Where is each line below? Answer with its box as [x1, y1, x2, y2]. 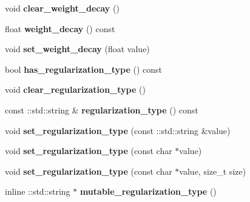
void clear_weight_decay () [5, 2, 120, 14]
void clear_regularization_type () [5, 83, 146, 96]
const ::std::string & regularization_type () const [5, 103, 198, 116]
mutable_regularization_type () [79, 185, 217, 198]
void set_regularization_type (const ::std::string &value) [5, 124, 231, 136]
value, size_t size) [179, 164, 246, 177]
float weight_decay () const [5, 22, 115, 35]
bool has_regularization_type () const [5, 62, 162, 75]
